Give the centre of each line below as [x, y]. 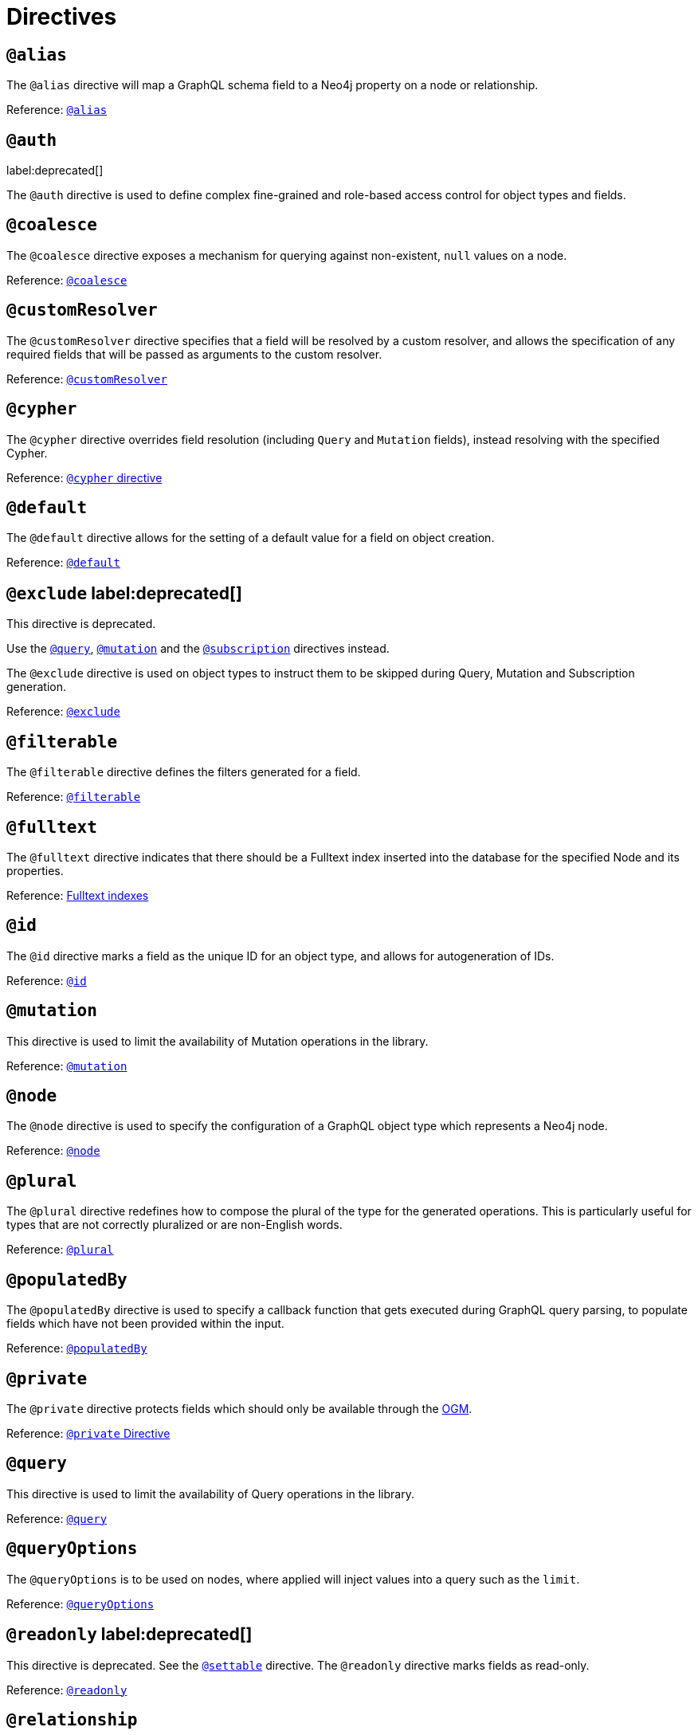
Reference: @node [53, 1151]
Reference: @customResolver [87, 379]
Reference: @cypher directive [84, 477]
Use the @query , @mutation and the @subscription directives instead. [198, 649]
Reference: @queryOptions [80, 1604]
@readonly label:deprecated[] [129, 1635]
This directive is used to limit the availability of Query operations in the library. [210, 1494]
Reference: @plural [60, 1250]
